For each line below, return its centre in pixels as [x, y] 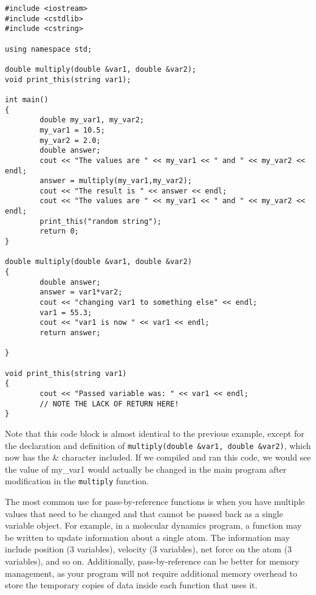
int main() [27, 99]
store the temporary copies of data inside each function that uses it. [131, 585]
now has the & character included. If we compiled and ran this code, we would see [158, 457]
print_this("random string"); [101, 221]
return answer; [70, 333]
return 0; [59, 231]
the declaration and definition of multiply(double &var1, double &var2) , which [158, 445]
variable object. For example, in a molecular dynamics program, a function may [153, 525]
